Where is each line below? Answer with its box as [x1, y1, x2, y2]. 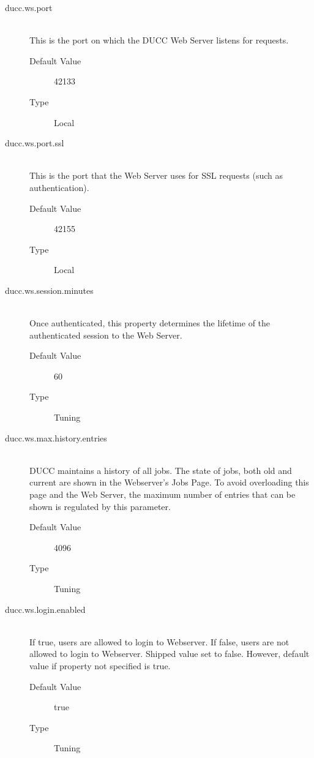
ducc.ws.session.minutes [5, 283, 94, 296]
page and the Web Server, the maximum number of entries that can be [29, 488, 296, 501]
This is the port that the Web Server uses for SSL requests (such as [29, 169, 283, 182]
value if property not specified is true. [29, 659, 171, 672]
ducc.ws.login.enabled [5, 602, 86, 615]
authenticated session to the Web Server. [29, 328, 182, 341]
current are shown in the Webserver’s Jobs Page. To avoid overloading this [29, 476, 309, 489]
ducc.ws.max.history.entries [5, 431, 107, 444]
